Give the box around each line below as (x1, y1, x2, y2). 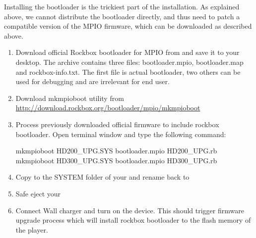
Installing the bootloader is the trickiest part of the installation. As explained (4, 1, 240, 11)
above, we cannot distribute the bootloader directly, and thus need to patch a (4, 11, 240, 21)
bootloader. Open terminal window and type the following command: (15, 129, 226, 139)
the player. (15, 224, 48, 235)
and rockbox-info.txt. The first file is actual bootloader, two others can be (15, 66, 241, 77)
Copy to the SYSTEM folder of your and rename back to (15, 172, 190, 182)
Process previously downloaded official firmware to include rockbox (15, 119, 219, 129)
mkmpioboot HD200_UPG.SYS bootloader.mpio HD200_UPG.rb (15, 145, 217, 156)
